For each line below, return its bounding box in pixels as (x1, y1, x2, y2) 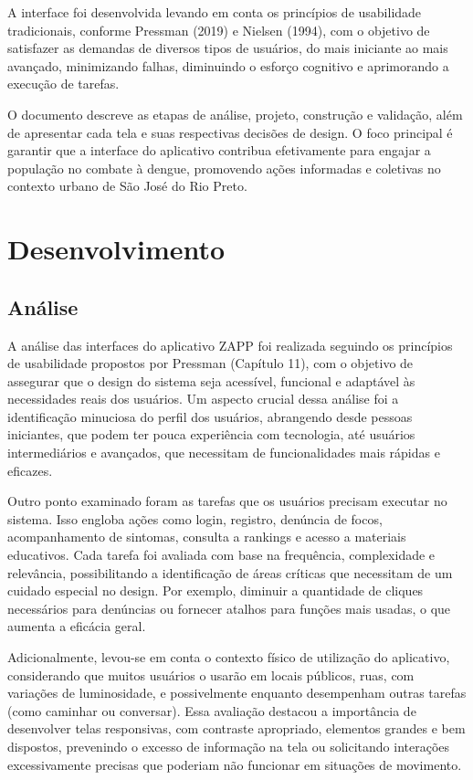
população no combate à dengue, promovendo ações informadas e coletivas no (7, 158, 441, 177)
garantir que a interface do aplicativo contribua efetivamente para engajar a (7, 141, 431, 160)
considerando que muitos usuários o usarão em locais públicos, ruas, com (7, 665, 415, 684)
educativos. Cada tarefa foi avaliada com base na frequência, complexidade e (7, 545, 436, 564)
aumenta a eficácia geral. (7, 617, 146, 636)
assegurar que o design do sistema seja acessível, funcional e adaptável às (7, 371, 415, 390)
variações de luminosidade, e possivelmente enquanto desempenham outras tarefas (7, 683, 467, 702)
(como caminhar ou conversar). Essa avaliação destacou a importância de (7, 701, 416, 720)
